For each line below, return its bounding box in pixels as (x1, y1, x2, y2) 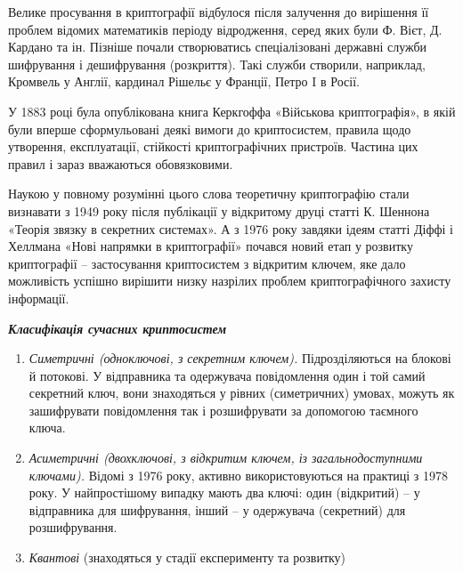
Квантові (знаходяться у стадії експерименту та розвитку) (28, 548, 346, 567)
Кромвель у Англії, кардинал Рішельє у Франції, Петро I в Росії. (8, 72, 360, 91)
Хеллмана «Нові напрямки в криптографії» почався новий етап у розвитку (8, 237, 413, 255)
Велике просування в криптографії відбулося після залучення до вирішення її (8, 3, 429, 20)
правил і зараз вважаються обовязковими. (8, 154, 233, 173)
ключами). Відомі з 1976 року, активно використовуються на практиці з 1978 (28, 465, 449, 484)
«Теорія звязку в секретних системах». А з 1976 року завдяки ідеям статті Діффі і (8, 219, 453, 238)
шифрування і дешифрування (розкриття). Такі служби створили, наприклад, (8, 54, 426, 73)
